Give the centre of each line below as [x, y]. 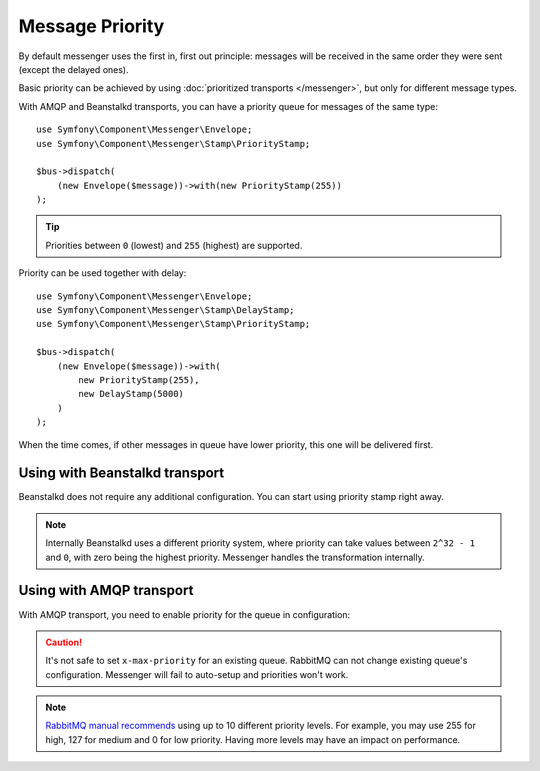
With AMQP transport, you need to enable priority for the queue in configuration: [184, 614]
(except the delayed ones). [73, 69]
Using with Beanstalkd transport [121, 473]
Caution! [64, 642]
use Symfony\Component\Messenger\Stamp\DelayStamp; [165, 310]
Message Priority [91, 26]
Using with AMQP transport [106, 590]
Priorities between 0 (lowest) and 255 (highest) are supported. [174, 245]
